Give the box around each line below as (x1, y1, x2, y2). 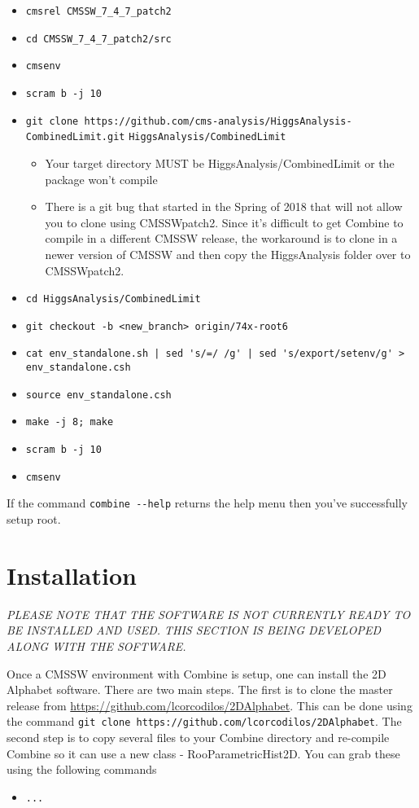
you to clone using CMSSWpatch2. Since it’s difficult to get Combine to (45, 213, 404, 231)
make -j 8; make (25, 416, 114, 428)
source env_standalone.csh (25, 389, 172, 401)
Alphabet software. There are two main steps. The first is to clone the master (7, 681, 393, 698)
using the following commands (7, 761, 157, 778)
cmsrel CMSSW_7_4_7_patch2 (25, 6, 172, 17)
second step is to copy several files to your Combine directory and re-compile (7, 728, 390, 745)
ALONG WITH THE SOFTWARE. (7, 637, 186, 654)
